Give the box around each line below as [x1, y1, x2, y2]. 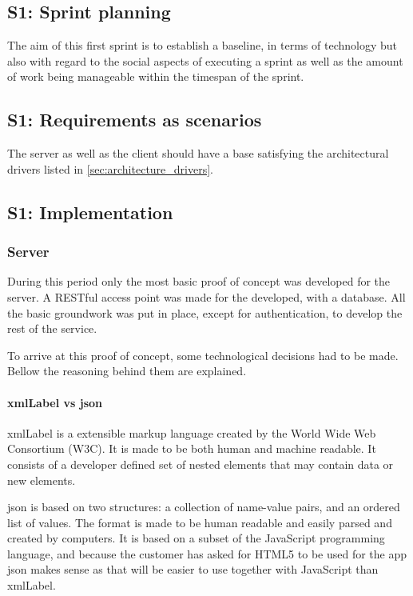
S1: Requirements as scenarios [7, 107, 262, 132]
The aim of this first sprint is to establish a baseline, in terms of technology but [7, 37, 397, 54]
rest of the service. [7, 320, 97, 337]
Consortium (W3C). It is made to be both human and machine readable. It [7, 440, 376, 457]
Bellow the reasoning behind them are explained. [7, 362, 247, 379]
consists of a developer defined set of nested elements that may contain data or [7, 455, 394, 472]
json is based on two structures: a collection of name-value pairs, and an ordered [7, 498, 400, 515]
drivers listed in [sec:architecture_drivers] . [7, 160, 214, 177]
